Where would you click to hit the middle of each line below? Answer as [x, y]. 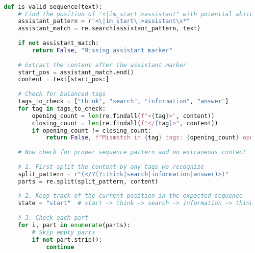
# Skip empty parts [64, 232]
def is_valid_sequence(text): [53, 7]
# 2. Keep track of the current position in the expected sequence [130, 196]
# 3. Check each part [53, 218]
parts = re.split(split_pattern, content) [88, 181]
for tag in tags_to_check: [62, 108]
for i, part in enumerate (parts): [74, 225]
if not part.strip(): [67, 240]
